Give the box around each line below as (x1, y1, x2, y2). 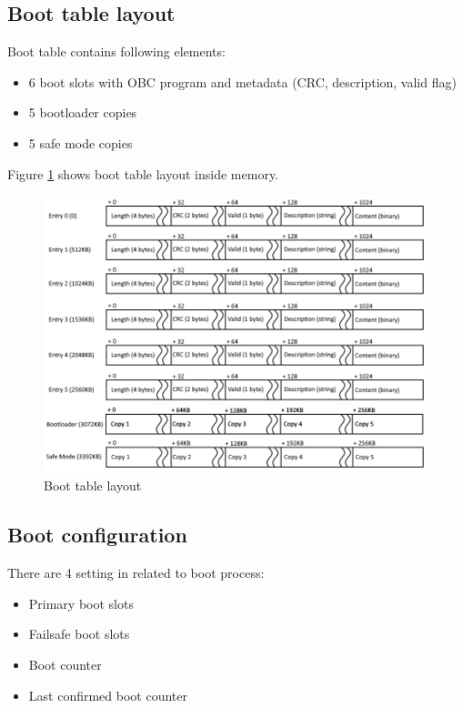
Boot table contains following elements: (7, 42, 226, 61)
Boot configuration (7, 521, 187, 549)
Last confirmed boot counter (28, 685, 187, 704)
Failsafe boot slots (28, 624, 130, 643)
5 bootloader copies (28, 103, 137, 122)
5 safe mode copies (28, 133, 133, 152)
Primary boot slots (28, 593, 134, 612)
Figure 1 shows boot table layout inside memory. (7, 164, 279, 183)
